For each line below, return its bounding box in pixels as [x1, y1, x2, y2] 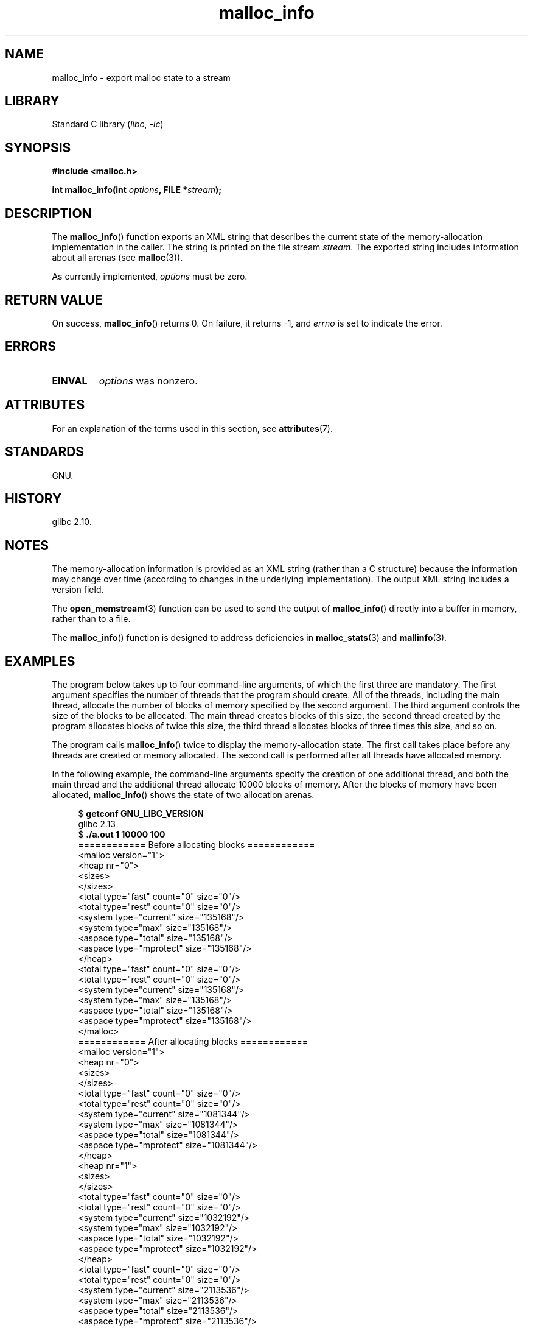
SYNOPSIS [5, 140, 71, 155]
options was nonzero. [99, 374, 198, 387]
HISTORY [5, 490, 62, 506]
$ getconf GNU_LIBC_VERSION [78, 808, 204, 819]
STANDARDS [5, 444, 85, 460]
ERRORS [5, 339, 57, 355]
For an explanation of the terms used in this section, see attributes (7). [52, 423, 333, 434]
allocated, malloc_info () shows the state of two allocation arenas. [52, 789, 315, 800]
